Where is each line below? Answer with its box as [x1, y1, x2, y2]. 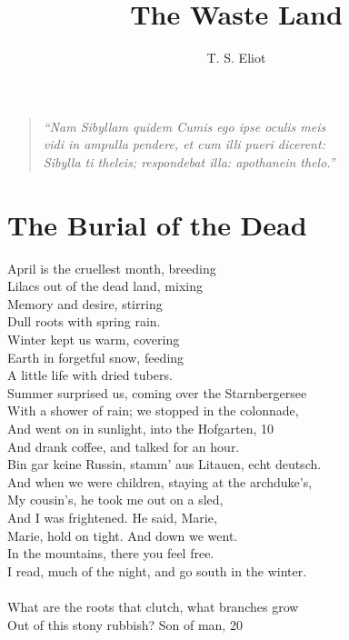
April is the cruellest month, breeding [7, 258, 216, 277]
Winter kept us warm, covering [7, 330, 180, 348]
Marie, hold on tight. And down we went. [7, 525, 238, 545]
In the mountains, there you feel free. [7, 544, 214, 563]
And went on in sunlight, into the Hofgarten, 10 [7, 418, 274, 437]
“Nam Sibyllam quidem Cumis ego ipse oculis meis [43, 116, 326, 135]
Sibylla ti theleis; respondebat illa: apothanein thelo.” [43, 152, 335, 171]
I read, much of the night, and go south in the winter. [7, 561, 307, 580]
